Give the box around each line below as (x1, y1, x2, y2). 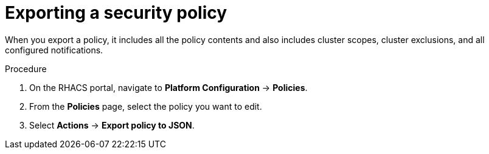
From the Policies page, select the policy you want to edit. (29, 101, 262, 112)
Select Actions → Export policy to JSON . (29, 119, 195, 130)
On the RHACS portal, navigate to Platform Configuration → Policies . (29, 82, 308, 93)
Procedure (5, 63, 47, 74)
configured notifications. (5, 44, 103, 55)
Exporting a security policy (5, 2, 227, 23)
